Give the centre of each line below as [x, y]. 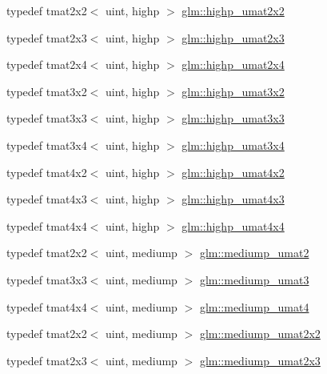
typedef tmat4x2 [47, 172]
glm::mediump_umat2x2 [260, 334]
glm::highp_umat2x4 [233, 64]
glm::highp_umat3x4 [233, 145]
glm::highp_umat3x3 [233, 118]
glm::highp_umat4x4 [233, 225]
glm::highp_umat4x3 [233, 199]
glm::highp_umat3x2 [233, 91]
